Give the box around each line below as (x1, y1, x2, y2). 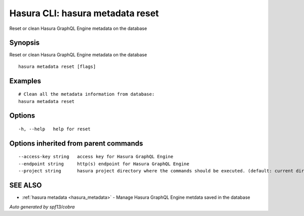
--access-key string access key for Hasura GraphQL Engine (18, 154, 173, 160)
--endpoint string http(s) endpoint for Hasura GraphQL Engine (18, 161, 189, 167)
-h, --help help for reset (18, 126, 91, 132)
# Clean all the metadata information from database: (18, 91, 155, 97)
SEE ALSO (9, 181, 42, 190)
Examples (9, 77, 42, 85)
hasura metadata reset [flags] (18, 63, 96, 69)
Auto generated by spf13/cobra (9, 203, 75, 210)
